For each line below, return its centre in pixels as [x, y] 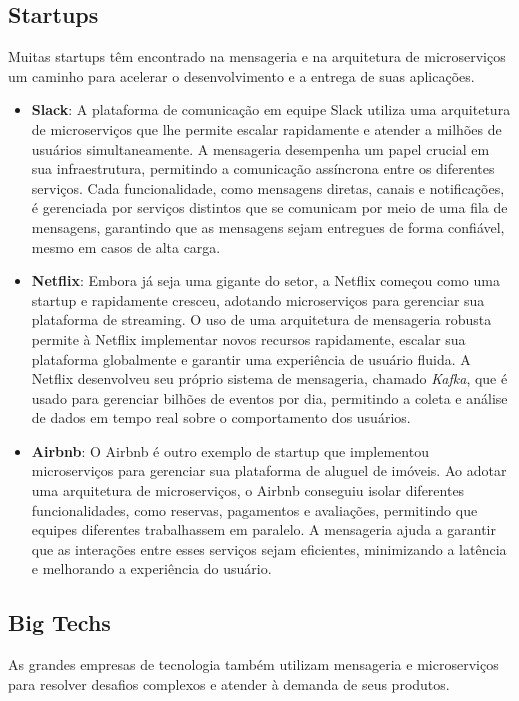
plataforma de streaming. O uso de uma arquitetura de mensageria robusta [261, 319]
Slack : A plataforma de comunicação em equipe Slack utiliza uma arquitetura [271, 109]
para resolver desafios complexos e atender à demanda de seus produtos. [229, 683]
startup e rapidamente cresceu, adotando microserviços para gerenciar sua [258, 299]
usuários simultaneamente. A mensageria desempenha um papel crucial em [260, 148]
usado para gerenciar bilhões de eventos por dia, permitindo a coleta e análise [269, 397]
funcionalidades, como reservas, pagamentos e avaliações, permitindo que [254, 509]
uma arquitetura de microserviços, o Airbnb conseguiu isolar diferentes [248, 490]
